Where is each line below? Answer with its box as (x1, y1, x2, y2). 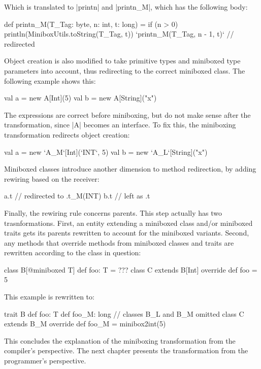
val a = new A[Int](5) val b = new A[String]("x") (4, 92, 157, 103)
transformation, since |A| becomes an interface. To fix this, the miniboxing (4, 119, 236, 130)
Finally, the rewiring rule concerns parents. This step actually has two (4, 207, 222, 218)
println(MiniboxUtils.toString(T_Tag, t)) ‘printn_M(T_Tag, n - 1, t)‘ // (4, 28, 234, 39)
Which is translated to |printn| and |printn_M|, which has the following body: (4, 2, 248, 12)
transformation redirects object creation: (4, 129, 130, 140)
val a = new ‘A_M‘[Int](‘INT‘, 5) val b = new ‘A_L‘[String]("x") (4, 146, 208, 157)
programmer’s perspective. (4, 355, 86, 366)
